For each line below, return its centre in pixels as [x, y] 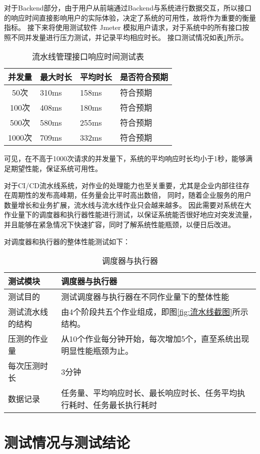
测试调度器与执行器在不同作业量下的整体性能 [145, 297]
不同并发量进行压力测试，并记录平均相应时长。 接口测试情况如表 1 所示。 [129, 37]
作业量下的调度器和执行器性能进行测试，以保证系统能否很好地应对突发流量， [130, 214]
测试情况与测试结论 [67, 442]
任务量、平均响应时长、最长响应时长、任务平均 [149, 393]
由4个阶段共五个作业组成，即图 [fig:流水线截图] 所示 [155, 312]
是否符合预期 [144, 77]
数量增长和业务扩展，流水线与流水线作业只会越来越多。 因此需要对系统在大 [128, 204]
